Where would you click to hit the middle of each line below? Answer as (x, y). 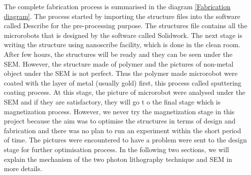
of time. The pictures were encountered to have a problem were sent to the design (125, 140)
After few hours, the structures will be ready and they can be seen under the (118, 54)
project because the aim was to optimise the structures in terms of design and (120, 121)
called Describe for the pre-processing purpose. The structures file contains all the (126, 26)
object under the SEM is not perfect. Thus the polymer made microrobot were (121, 73)
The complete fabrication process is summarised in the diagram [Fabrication (117, 6)
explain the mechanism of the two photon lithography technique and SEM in (118, 159)
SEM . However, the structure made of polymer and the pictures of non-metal (119, 63)
